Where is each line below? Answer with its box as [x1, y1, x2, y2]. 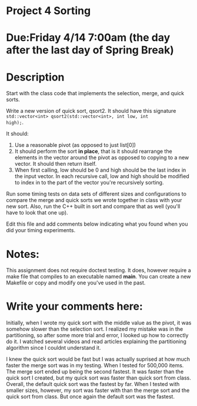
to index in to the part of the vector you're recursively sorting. [14, 179, 164, 186]
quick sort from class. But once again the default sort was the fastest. [6, 393, 175, 400]
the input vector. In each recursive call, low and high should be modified [14, 173, 189, 180]
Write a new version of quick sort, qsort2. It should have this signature [6, 108, 176, 115]
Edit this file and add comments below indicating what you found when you [6, 220, 188, 227]
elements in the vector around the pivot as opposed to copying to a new [14, 154, 189, 161]
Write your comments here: [6, 300, 143, 313]
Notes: [6, 247, 40, 261]
